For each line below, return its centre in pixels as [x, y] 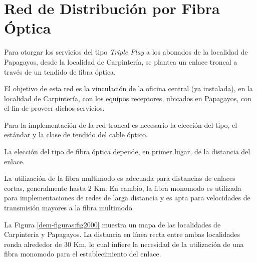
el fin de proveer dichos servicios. [54, 108]
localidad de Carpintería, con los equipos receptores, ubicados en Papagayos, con [128, 98]
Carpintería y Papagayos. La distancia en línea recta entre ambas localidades [122, 234]
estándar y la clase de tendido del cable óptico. [76, 135]
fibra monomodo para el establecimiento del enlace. [83, 254]
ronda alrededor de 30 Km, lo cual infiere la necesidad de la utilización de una [124, 244]
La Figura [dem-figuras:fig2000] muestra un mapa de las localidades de [112, 224]
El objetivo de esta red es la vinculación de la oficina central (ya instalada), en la [128, 88]
